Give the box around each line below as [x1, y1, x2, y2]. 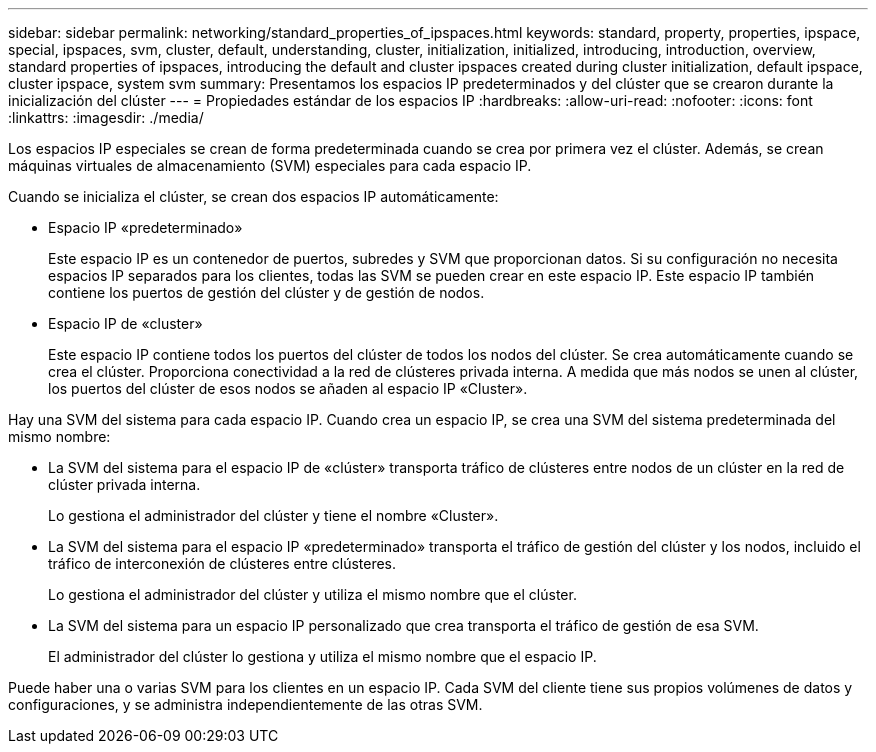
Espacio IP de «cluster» [48, 315, 203, 332]
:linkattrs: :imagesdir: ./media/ [8, 109, 204, 126]
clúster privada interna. [48, 476, 201, 493]
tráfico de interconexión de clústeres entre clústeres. [48, 555, 397, 572]
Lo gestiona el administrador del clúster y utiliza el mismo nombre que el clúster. [48, 586, 577, 603]
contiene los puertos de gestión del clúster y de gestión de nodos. [48, 284, 485, 301]
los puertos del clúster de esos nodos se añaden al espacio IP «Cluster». [48, 380, 528, 397]
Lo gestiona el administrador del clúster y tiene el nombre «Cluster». [48, 507, 499, 524]
